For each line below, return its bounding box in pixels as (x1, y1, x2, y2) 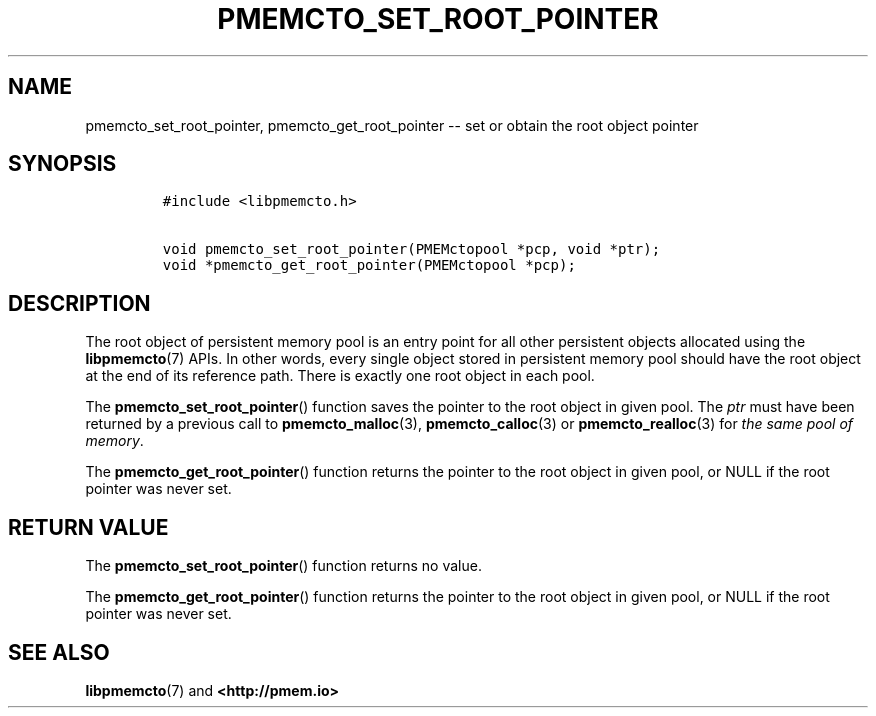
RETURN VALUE (8, 514, 169, 540)
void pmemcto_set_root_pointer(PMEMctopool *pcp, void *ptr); (162, 241, 661, 258)
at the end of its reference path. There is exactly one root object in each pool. (85, 367, 595, 385)
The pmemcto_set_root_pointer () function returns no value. (85, 557, 482, 575)
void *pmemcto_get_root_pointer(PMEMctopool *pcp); (162, 257, 576, 274)
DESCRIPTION (8, 290, 151, 316)
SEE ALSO (8, 639, 110, 665)
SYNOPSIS (8, 151, 117, 177)
